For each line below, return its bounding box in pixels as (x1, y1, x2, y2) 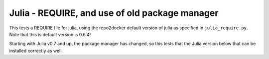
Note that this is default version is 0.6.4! (9, 31, 91, 37)
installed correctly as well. (9, 48, 63, 54)
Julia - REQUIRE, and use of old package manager (9, 7, 219, 18)
